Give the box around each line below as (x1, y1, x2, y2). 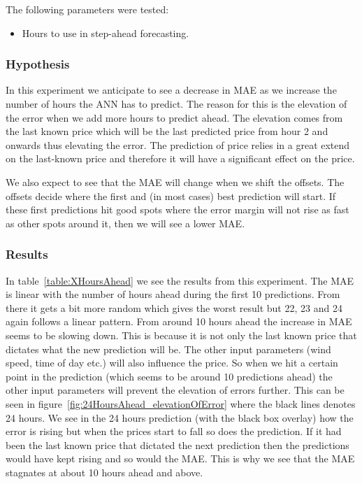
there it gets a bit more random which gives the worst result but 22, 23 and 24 (6, 300, 342, 315)
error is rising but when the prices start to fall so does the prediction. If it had (6, 424, 342, 439)
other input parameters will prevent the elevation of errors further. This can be (6, 383, 345, 397)
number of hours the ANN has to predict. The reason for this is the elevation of (6, 97, 347, 111)
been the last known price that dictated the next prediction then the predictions (6, 437, 349, 452)
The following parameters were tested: (6, 2, 169, 16)
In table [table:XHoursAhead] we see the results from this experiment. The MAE (6, 273, 354, 287)
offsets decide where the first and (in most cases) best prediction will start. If (6, 188, 336, 203)
